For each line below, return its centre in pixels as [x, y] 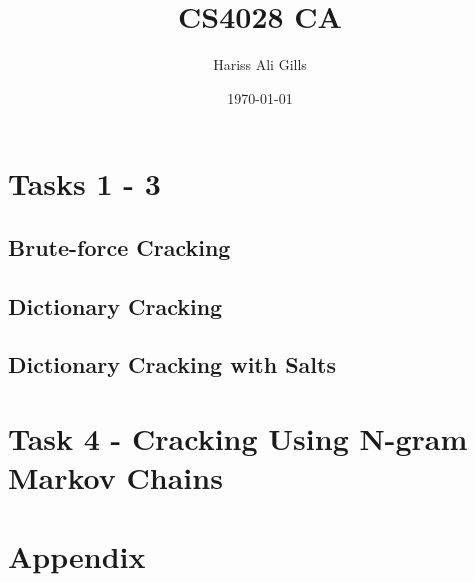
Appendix [77, 555]
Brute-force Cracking [119, 246]
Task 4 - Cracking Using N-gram [238, 438]
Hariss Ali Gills [260, 64]
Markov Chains [115, 477]
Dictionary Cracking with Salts [172, 364]
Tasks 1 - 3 [84, 183]
